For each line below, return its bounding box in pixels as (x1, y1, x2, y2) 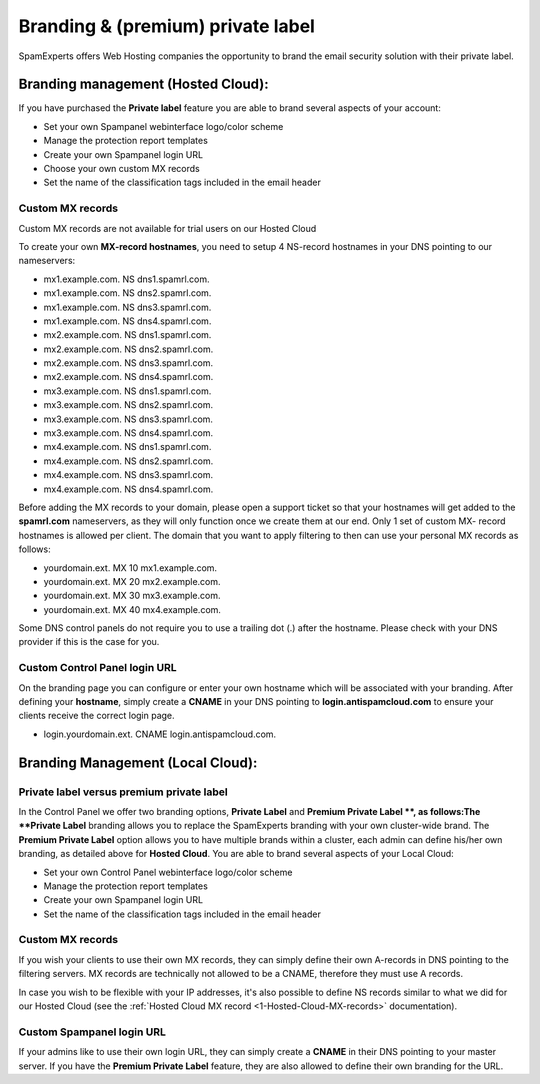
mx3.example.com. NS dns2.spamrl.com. (43, 399, 214, 411)
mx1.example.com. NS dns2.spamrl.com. (43, 287, 212, 299)
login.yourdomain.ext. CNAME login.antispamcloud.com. (43, 728, 277, 740)
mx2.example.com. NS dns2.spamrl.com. (43, 343, 214, 355)
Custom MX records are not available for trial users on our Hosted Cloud (18, 222, 317, 234)
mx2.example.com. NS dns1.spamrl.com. (43, 329, 212, 341)
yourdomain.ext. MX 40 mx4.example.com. (43, 603, 222, 615)
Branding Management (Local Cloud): (18, 754, 258, 771)
